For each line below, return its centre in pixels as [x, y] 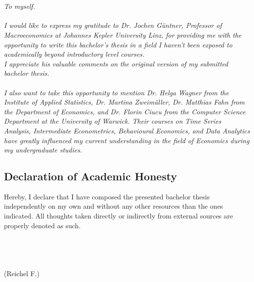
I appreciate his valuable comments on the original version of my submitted [116, 63]
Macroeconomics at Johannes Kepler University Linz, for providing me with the [123, 34]
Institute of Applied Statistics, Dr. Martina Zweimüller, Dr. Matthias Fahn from [124, 102]
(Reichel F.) [22, 273]
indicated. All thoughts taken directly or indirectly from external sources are [118, 216]
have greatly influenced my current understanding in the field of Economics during [127, 140]
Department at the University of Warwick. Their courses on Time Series [113, 121]
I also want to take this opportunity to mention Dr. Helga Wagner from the [116, 92]
